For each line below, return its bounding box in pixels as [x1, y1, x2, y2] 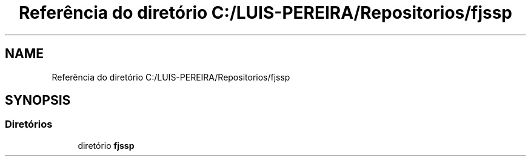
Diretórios [5, 118, 53, 131]
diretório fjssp [78, 140, 135, 151]
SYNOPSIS [5, 93, 71, 108]
